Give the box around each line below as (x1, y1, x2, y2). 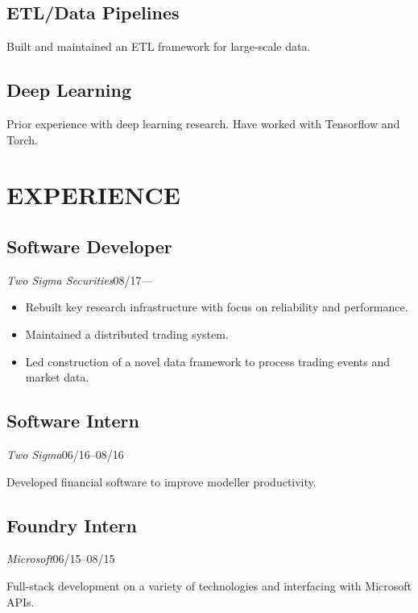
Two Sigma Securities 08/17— (6, 271, 153, 288)
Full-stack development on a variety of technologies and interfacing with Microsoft (6, 577, 412, 594)
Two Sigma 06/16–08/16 (6, 445, 124, 462)
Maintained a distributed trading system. (25, 325, 229, 342)
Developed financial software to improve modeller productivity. (6, 473, 317, 490)
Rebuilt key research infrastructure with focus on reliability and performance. (25, 298, 408, 315)
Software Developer (6, 233, 172, 258)
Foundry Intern (6, 512, 137, 537)
